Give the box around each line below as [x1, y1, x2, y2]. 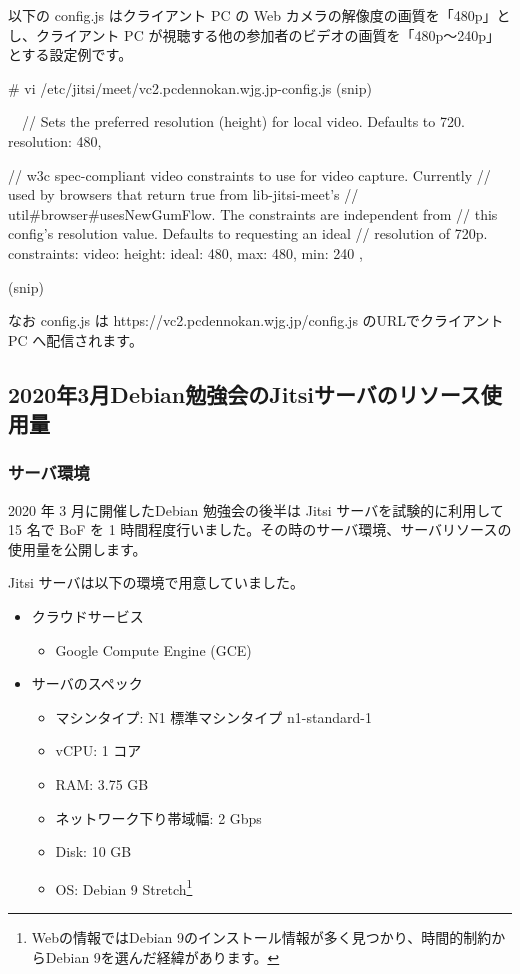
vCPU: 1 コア [55, 740, 142, 761]
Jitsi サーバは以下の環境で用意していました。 [8, 572, 305, 593]
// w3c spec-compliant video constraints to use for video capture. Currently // [8, 164, 491, 185]
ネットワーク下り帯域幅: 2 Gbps [55, 807, 262, 828]
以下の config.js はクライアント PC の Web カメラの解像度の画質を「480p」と [8, 5, 511, 25]
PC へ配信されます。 [8, 329, 143, 350]
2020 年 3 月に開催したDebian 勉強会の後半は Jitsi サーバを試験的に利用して [8, 499, 504, 520]
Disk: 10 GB [55, 841, 132, 862]
